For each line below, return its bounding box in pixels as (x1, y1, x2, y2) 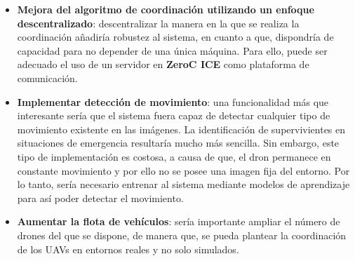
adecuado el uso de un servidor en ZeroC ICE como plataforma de (17, 57, 309, 72)
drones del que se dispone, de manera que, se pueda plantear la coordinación (17, 227, 347, 242)
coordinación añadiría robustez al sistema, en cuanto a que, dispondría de (17, 29, 334, 44)
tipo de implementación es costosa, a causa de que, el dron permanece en (17, 149, 331, 163)
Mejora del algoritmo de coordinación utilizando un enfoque (17, 2, 314, 16)
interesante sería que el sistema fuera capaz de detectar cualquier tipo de (17, 108, 330, 123)
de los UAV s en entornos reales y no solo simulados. (17, 241, 239, 256)
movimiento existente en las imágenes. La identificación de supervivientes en (17, 121, 346, 136)
